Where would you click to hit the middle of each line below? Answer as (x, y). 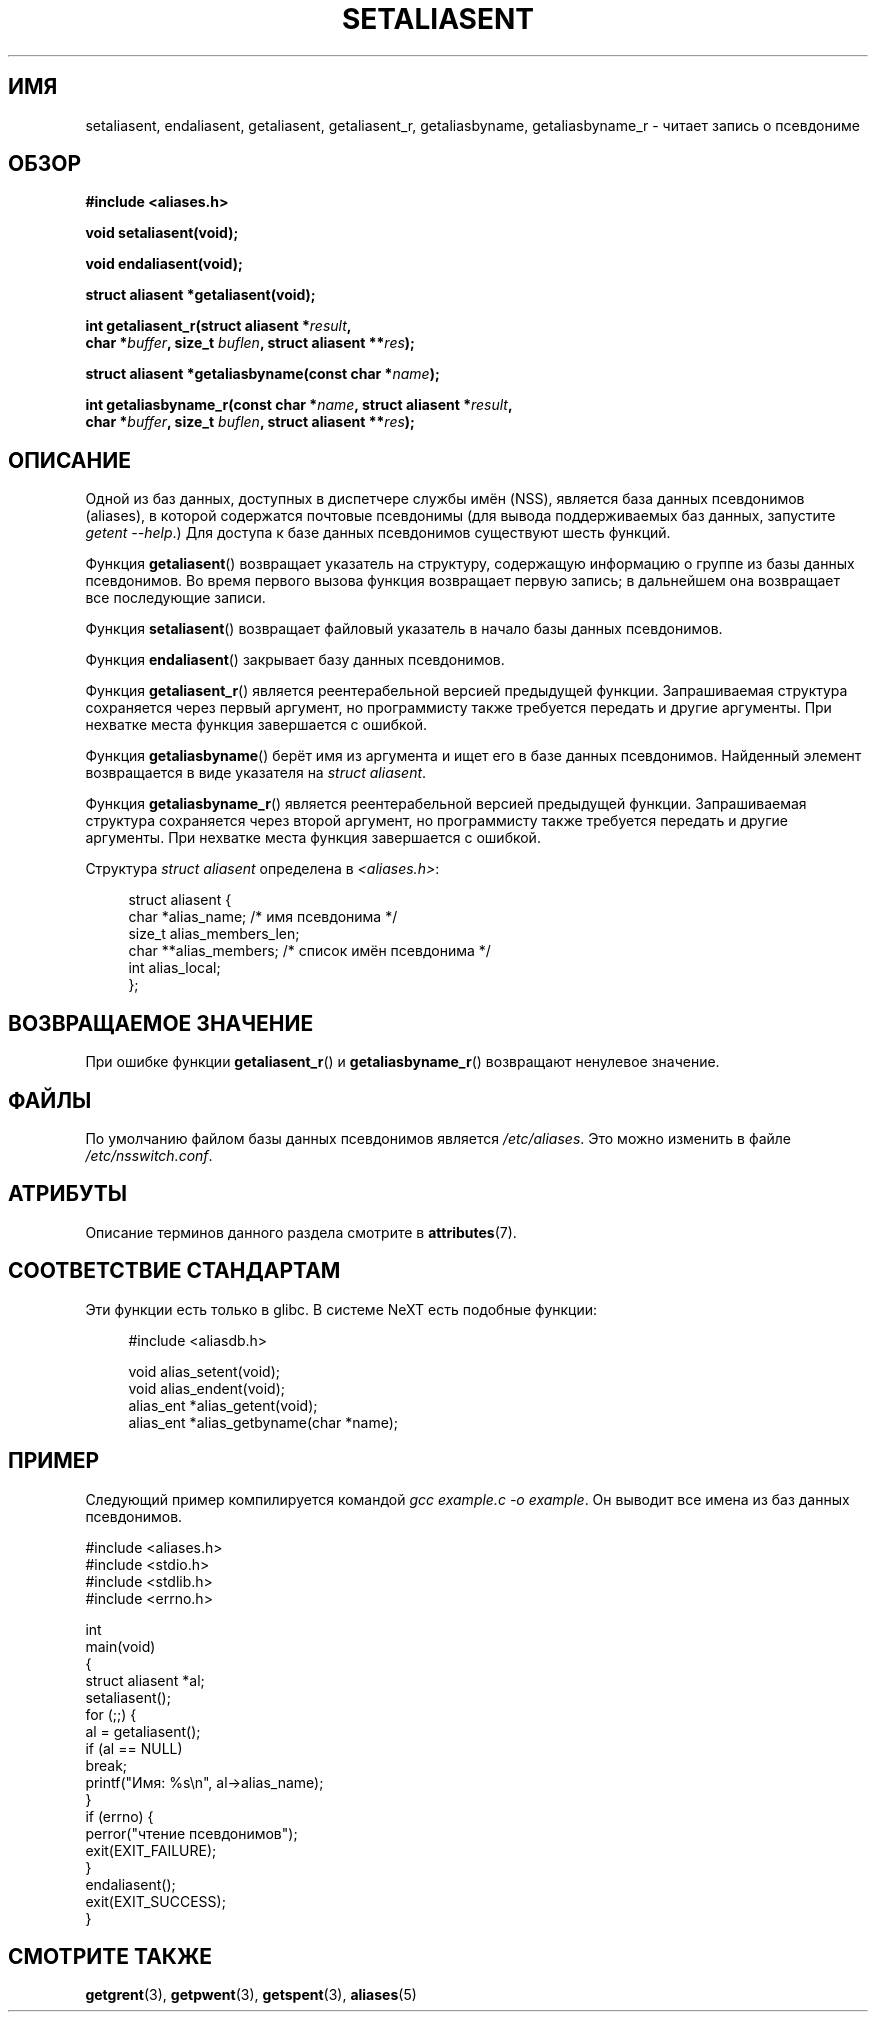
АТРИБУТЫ (68, 1194)
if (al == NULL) (134, 1748)
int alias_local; (174, 968)
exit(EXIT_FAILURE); (151, 1850)
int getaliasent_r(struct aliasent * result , (218, 326)
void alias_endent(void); (206, 1388)
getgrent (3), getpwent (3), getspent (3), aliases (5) (251, 1995)
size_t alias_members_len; (214, 934)
